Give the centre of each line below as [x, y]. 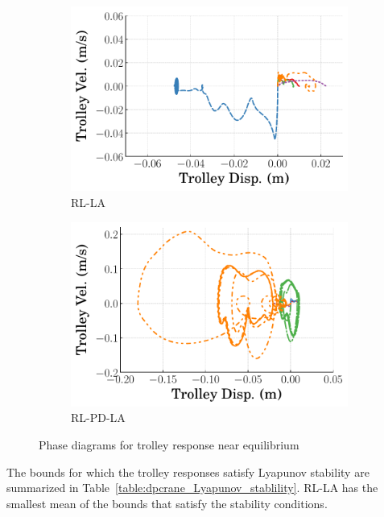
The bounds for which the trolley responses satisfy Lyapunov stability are [188, 472]
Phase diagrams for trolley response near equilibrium [169, 445]
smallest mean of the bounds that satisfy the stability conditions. [167, 503]
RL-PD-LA [98, 418]
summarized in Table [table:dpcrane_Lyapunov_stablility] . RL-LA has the [192, 488]
